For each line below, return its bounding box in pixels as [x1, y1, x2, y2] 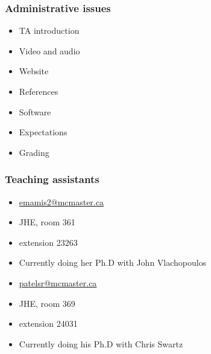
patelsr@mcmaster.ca [19, 276, 97, 289]
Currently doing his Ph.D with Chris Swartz [19, 337, 183, 350]
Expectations [19, 126, 68, 138]
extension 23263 [19, 236, 78, 248]
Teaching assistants [5, 172, 99, 187]
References [19, 85, 58, 97]
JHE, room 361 [19, 216, 75, 228]
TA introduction [19, 24, 80, 37]
